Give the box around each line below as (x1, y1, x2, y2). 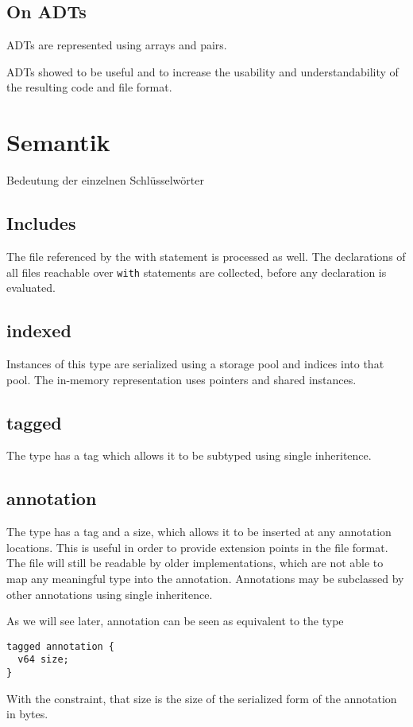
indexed (6, 318, 71, 343)
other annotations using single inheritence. (6, 585, 213, 602)
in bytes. (6, 706, 48, 722)
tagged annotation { (6, 640, 115, 652)
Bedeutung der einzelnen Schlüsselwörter (6, 172, 204, 189)
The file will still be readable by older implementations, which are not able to (6, 554, 384, 571)
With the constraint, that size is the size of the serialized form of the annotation (6, 690, 397, 706)
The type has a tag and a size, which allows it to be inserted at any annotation (6, 523, 392, 540)
